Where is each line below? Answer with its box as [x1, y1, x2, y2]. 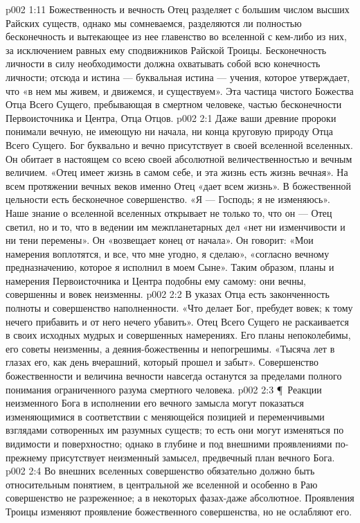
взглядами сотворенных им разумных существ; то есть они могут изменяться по [6, 423, 344, 437]
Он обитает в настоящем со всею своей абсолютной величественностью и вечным [6, 151, 352, 166]
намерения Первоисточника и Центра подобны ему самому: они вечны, [6, 273, 306, 287]
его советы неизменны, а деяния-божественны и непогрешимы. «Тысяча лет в [6, 341, 335, 355]
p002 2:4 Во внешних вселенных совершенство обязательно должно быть [6, 463, 315, 478]
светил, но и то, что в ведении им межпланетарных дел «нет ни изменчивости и [6, 219, 345, 233]
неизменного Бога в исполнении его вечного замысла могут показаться [6, 396, 304, 410]
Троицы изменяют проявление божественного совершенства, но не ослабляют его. [6, 504, 352, 518]
